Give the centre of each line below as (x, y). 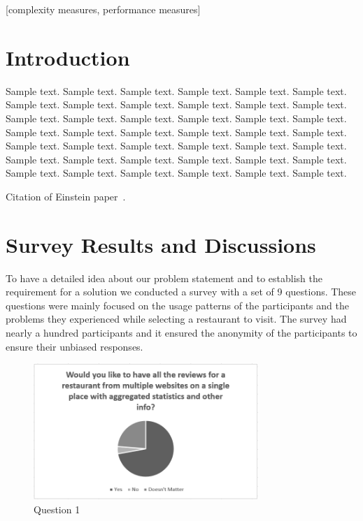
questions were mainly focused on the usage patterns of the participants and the (177, 305)
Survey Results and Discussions (161, 244)
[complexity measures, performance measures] (103, 9)
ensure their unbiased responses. (74, 346)
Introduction (68, 57)
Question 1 (57, 509)
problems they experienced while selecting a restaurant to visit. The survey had (176, 319)
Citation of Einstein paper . (66, 196)
